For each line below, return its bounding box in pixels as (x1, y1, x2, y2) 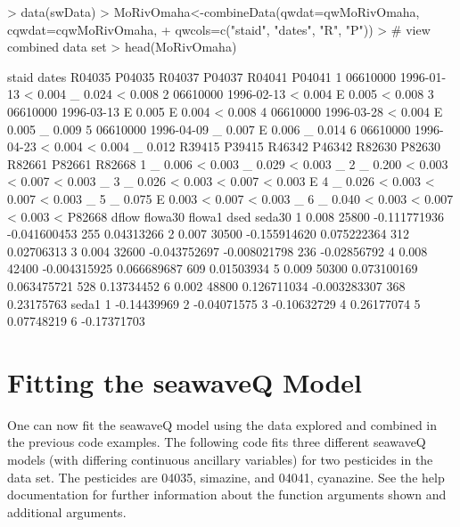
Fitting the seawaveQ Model (7, 363, 363, 400)
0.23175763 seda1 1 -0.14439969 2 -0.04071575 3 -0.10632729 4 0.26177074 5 (7, 294, 421, 312)
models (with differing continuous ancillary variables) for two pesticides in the (7, 450, 433, 468)
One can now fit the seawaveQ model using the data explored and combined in (7, 415, 438, 434)
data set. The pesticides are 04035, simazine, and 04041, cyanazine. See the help (7, 467, 445, 486)
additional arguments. (7, 502, 127, 521)
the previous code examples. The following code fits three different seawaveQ (7, 433, 426, 451)
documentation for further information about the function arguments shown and (7, 485, 447, 504)
